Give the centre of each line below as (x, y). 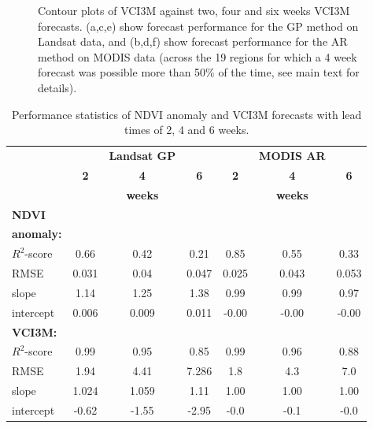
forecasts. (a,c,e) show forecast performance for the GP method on (198, 26)
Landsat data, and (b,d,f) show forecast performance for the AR (193, 41)
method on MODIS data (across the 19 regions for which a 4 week (198, 56)
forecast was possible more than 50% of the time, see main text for (199, 72)
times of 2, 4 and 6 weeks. (187, 130)
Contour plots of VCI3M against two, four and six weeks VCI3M (194, 10)
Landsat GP (142, 155)
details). (57, 87)
